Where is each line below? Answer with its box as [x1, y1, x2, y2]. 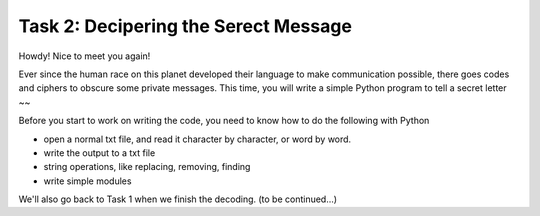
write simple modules [43, 175, 132, 187]
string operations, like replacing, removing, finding [43, 161, 251, 173]
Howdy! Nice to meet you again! [18, 50, 151, 62]
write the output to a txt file [43, 146, 156, 159]
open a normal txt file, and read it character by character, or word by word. [43, 133, 352, 145]
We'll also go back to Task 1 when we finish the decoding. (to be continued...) [18, 193, 338, 205]
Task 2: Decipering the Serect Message [18, 15, 352, 37]
